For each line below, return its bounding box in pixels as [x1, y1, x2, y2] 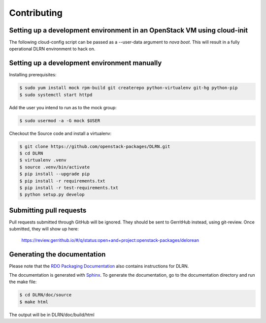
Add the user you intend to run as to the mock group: [9, 104, 117, 110]
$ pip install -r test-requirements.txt [19, 185, 118, 191]
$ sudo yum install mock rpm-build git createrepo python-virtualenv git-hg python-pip [19, 85, 238, 91]
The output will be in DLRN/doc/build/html [9, 312, 95, 318]
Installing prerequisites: [9, 72, 57, 78]
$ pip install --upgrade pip [19, 171, 90, 177]
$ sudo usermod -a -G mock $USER [19, 118, 100, 123]
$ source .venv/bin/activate [19, 164, 90, 170]
